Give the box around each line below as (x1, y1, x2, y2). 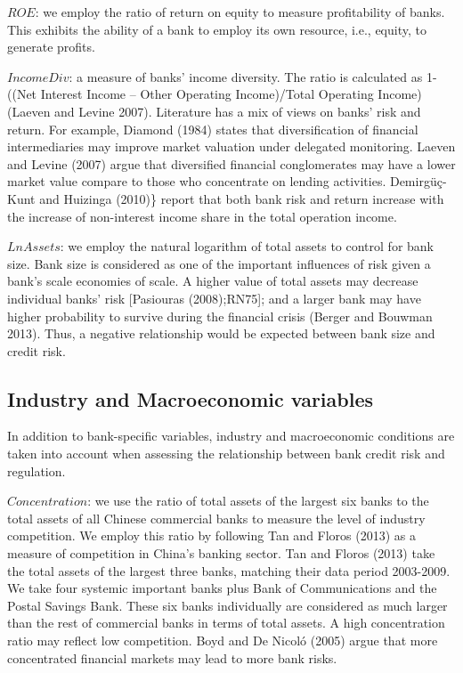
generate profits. (7, 37, 95, 56)
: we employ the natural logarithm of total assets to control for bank (60, 237, 434, 255)
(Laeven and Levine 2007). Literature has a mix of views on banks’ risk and (7, 101, 421, 120)
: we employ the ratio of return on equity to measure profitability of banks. (35, 3, 445, 20)
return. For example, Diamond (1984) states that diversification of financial (7, 119, 418, 138)
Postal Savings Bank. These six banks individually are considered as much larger (7, 596, 448, 614)
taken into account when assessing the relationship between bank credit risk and (7, 444, 445, 463)
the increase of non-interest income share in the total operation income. (7, 207, 397, 225)
